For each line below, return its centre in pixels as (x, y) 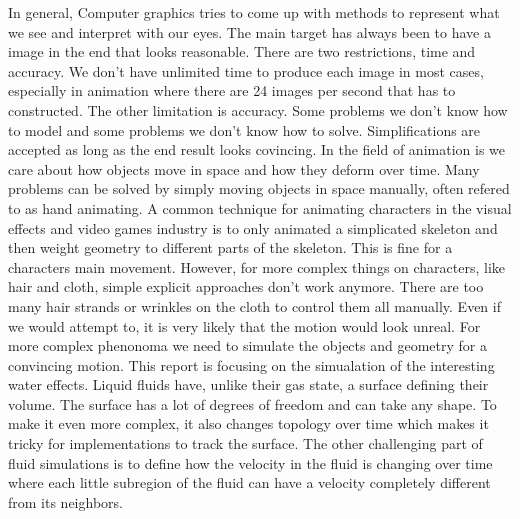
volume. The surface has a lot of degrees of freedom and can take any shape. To (252, 403)
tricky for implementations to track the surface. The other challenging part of (245, 443)
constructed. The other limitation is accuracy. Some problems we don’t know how (258, 109)
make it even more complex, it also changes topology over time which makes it (248, 423)
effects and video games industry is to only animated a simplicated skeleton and (253, 227)
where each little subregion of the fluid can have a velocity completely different (249, 482)
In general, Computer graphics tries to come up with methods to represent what (254, 12)
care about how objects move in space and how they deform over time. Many (244, 168)
